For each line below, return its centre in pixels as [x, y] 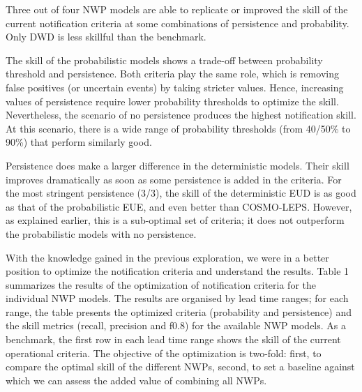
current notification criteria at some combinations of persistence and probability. [178, 23]
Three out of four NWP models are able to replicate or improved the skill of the [177, 9]
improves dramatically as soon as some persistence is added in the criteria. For [174, 179]
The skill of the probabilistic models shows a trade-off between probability [164, 60]
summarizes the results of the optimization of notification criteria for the [161, 284]
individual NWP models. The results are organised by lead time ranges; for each [177, 298]
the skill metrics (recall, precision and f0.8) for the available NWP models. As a [176, 325]
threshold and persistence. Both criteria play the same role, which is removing [172, 74]
